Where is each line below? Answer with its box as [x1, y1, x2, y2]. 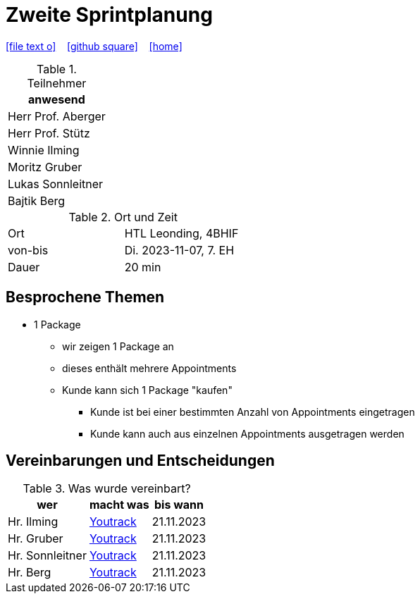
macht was [89, 498, 149, 512]
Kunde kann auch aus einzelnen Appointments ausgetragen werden [90, 427, 404, 440]
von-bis [8, 242, 49, 257]
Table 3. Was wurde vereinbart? [23, 481, 191, 496]
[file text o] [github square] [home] [6, 39, 183, 52]
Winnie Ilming [8, 142, 80, 157]
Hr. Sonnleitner [8, 548, 87, 563]
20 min [124, 259, 161, 274]
